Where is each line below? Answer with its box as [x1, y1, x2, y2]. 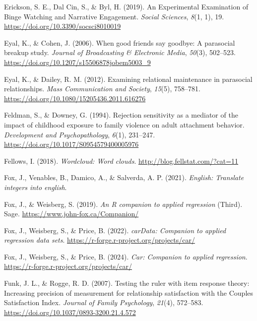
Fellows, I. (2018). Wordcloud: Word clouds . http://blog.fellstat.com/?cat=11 [4, 155, 239, 166]
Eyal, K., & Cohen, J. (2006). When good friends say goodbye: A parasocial [4, 37, 235, 48]
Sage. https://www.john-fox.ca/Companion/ [4, 208, 139, 219]
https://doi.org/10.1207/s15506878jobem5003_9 [4, 57, 151, 67]
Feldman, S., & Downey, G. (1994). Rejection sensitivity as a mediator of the [4, 110, 238, 120]
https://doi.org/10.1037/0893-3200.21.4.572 [4, 307, 136, 317]
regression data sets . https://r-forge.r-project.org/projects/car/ [4, 235, 195, 245]
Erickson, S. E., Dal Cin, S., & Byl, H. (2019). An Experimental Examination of [4, 1, 249, 11]
